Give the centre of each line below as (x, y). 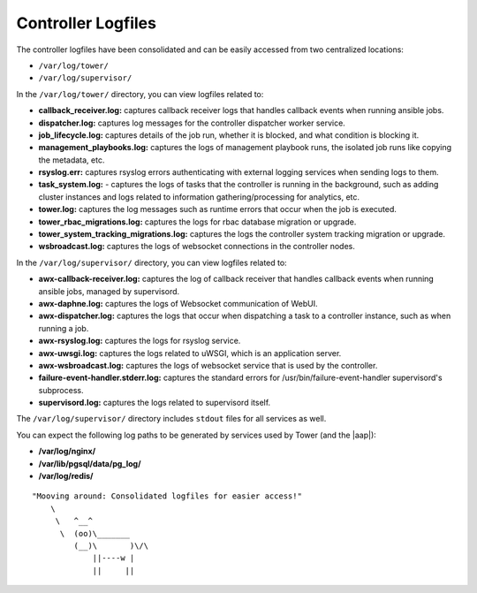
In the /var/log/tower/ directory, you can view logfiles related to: (140, 94)
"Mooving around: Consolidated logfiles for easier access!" (167, 496)
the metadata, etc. (72, 160)
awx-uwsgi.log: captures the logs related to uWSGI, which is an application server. (190, 353)
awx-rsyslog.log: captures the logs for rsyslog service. (140, 341)
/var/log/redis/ (66, 476)
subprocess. (61, 390)
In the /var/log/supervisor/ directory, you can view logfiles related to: (151, 262)
